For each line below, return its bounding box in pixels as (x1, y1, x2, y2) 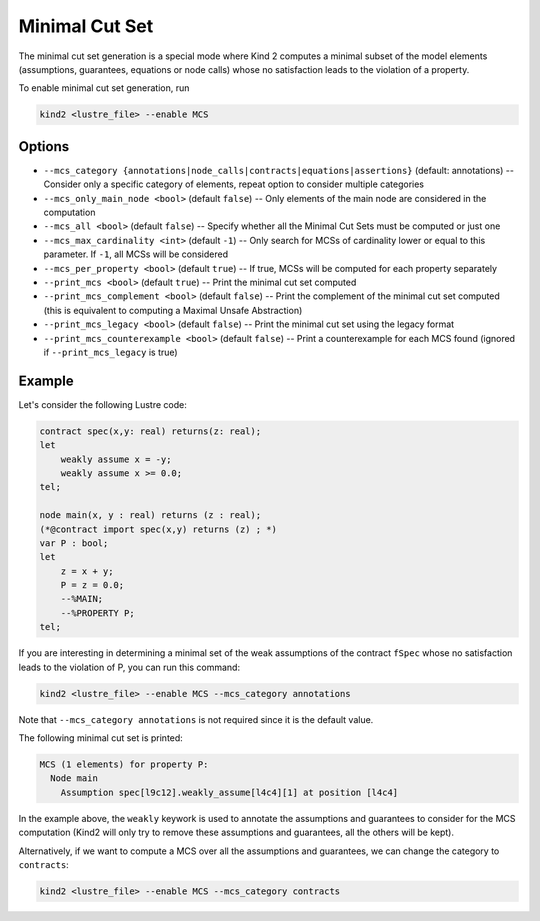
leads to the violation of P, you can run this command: (18, 661, 240, 673)
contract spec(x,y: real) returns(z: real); (39, 425, 262, 437)
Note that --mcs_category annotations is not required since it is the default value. (18, 713, 374, 725)
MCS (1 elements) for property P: (39, 758, 209, 770)
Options (18, 138, 70, 155)
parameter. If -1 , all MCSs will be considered (43, 248, 229, 260)
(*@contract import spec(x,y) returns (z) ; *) (39, 523, 277, 535)
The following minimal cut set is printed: (18, 731, 184, 744)
